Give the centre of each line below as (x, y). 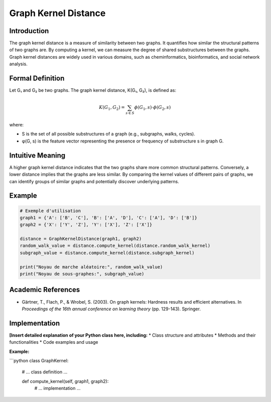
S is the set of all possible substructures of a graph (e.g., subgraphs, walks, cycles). (108, 134)
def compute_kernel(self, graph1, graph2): (65, 381)
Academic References (45, 290)
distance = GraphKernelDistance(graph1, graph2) (81, 239)
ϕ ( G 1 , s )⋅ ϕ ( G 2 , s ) (153, 108)
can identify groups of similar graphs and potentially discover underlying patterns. (94, 181)
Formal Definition (37, 79)
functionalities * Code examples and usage (54, 342)
